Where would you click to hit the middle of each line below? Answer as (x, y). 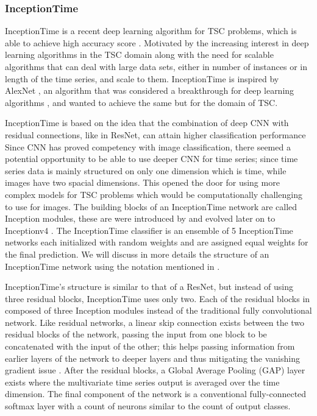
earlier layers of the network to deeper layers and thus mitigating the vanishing (152, 358)
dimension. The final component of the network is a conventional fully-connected (156, 394)
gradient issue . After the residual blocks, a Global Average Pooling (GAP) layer (155, 370)
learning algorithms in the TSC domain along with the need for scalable (139, 55)
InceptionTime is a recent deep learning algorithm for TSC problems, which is (151, 31)
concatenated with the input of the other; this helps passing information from (150, 346)
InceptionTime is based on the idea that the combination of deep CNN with (147, 123)
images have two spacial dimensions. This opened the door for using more (142, 182)
